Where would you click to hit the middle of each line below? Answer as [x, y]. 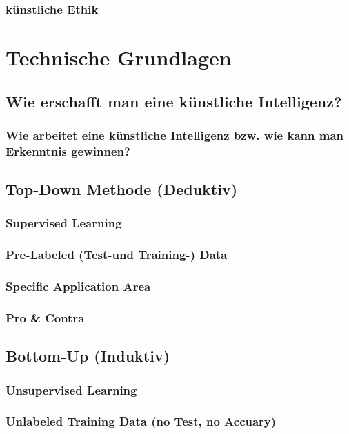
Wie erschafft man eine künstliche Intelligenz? [174, 101]
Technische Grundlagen [119, 58]
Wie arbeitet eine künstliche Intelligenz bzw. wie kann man [175, 135]
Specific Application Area [78, 286]
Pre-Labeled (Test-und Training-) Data [117, 255]
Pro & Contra [45, 318]
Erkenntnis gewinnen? [68, 151]
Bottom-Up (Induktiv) [88, 356]
